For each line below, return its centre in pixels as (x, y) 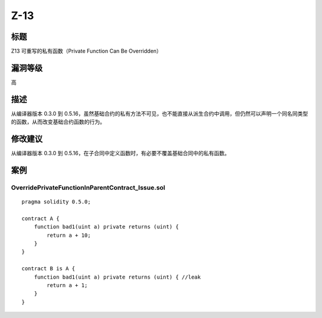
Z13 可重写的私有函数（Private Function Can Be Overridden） (86, 51)
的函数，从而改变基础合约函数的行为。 (58, 122)
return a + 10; (69, 235)
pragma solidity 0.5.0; (56, 202)
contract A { (41, 218)
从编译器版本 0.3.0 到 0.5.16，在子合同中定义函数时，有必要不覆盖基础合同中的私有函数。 (120, 153)
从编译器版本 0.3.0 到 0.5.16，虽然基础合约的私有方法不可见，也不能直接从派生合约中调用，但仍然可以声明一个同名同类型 (160, 113)
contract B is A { (49, 269)
